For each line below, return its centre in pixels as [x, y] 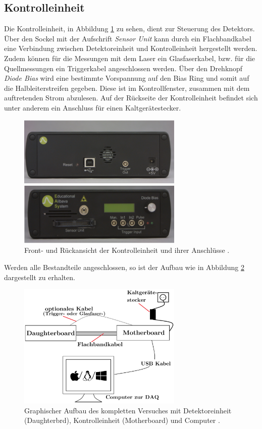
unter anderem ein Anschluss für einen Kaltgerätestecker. [93, 107]
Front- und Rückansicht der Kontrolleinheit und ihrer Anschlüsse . [127, 250]
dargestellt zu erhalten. [40, 277]
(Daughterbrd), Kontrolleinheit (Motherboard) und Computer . [122, 420]
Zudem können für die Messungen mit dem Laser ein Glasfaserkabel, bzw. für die [130, 58]
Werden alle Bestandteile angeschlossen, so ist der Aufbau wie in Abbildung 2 [124, 267]
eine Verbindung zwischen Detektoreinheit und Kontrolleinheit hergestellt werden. [131, 48]
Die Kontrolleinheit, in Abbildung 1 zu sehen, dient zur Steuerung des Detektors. [129, 29]
